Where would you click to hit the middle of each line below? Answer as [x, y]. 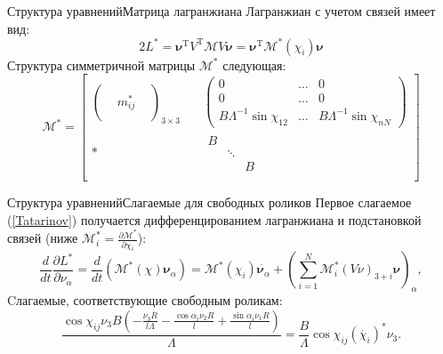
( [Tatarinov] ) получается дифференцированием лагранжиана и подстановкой [214, 219]
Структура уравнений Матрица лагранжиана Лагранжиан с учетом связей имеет [221, 11]
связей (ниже [43, 238]
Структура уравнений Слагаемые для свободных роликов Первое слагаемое [209, 201]
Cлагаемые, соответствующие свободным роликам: [145, 300]
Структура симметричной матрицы [101, 64]
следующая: [254, 64]
